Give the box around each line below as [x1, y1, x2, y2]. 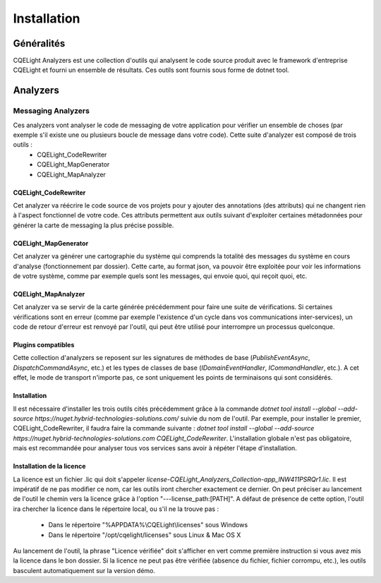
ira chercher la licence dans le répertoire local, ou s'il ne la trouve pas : [13, 505, 219, 513]
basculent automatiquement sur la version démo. [13, 566, 155, 575]
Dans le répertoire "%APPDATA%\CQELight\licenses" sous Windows [48, 521, 248, 529]
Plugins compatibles [13, 341, 75, 349]
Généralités [13, 37, 66, 49]
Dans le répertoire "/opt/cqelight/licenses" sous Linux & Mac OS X [48, 530, 241, 539]
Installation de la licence [13, 462, 86, 471]
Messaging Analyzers [13, 106, 90, 116]
